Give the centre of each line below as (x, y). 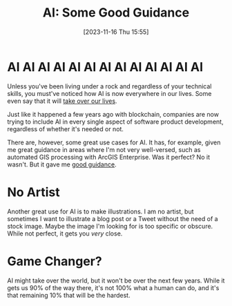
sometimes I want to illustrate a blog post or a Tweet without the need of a (113, 218)
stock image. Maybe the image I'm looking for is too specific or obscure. (110, 226)
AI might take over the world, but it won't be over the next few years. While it (116, 280)
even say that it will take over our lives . (62, 101)
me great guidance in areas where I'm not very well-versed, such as (104, 149)
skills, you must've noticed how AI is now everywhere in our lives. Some (109, 93)
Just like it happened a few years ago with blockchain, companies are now (113, 114)
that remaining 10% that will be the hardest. (69, 295)
